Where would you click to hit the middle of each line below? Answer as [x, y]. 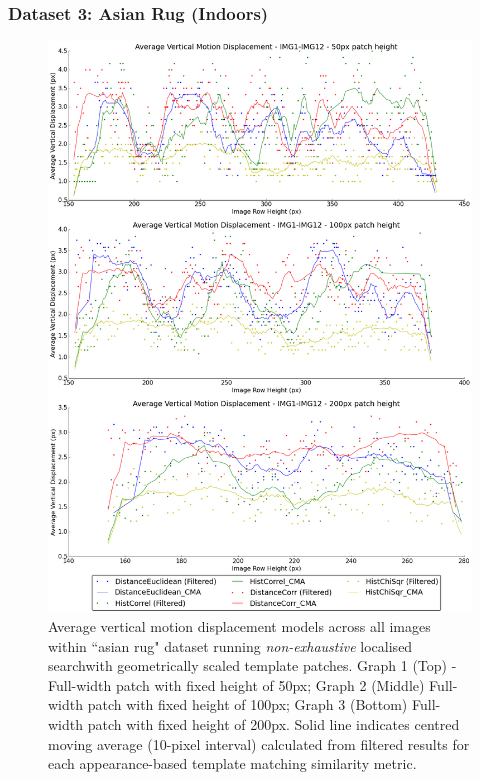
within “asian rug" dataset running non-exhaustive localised [230, 645]
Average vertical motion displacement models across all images [239, 626]
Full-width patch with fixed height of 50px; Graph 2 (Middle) [236, 684]
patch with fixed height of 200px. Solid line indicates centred [273, 724]
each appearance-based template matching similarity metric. [232, 763]
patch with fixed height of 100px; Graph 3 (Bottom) [247, 704]
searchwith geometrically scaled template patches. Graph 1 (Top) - [252, 665]
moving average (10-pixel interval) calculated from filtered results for [259, 743]
